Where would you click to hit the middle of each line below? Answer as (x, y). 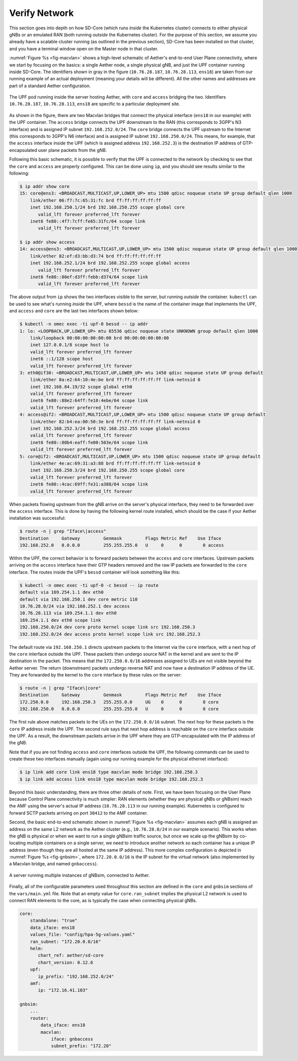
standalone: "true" (54, 921)
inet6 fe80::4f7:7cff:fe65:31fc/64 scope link (88, 221)
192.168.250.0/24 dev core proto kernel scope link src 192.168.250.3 (108, 627)
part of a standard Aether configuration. (50, 86)
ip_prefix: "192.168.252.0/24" (76, 976)
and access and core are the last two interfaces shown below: (74, 311)
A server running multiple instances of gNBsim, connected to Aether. (79, 875)
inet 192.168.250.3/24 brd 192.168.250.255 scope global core (107, 470)
